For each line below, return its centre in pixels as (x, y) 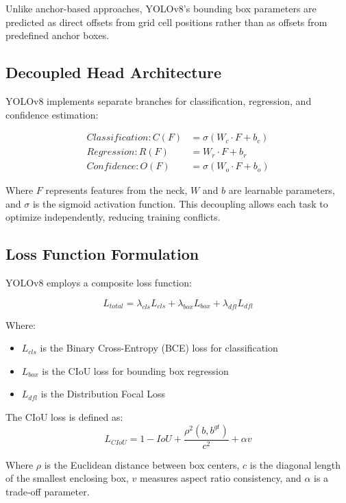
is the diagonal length (295, 464)
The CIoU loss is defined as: (64, 417)
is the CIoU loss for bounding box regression (135, 370)
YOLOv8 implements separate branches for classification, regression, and (159, 100)
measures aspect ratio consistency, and (221, 478)
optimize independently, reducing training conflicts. (113, 217)
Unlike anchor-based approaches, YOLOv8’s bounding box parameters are (161, 8)
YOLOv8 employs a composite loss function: (99, 283)
